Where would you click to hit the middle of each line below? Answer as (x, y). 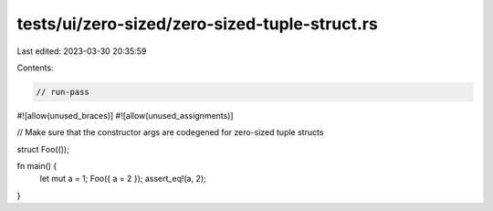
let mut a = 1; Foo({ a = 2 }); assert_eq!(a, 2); (123, 179)
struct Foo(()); (43, 149)
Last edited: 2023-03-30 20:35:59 (82, 51)
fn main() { (37, 166)
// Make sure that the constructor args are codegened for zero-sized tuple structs (170, 132)
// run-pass (63, 92)
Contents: (35, 68)
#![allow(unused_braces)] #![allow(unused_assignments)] (125, 115)
